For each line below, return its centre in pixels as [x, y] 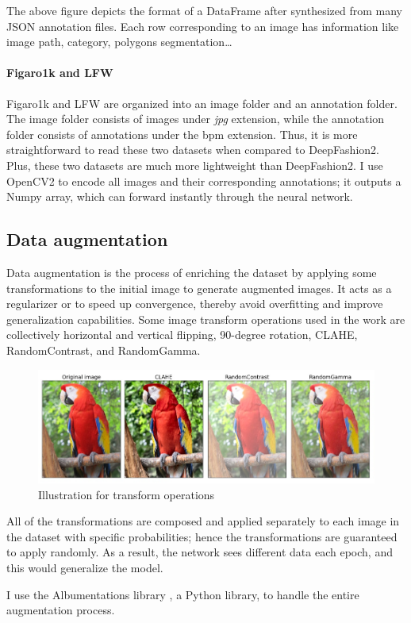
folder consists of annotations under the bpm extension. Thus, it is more [182, 134]
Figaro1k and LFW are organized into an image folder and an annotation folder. [202, 103]
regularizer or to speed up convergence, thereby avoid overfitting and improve [195, 304]
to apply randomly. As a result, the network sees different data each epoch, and [200, 552]
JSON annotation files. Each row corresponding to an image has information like [203, 26]
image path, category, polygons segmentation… [119, 42]
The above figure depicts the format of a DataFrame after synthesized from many [204, 10]
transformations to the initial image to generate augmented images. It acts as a [199, 288]
